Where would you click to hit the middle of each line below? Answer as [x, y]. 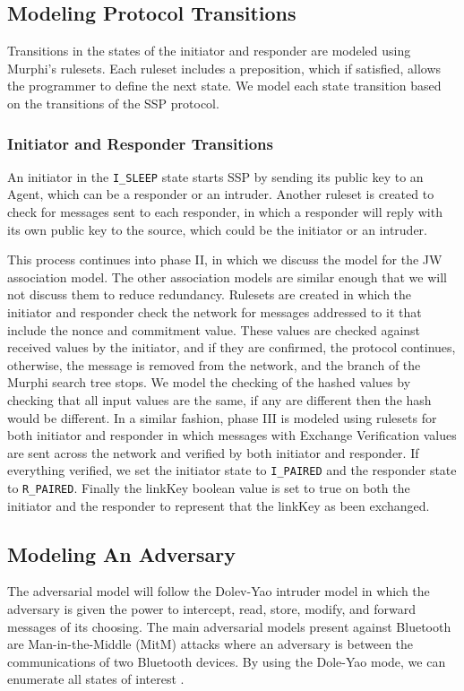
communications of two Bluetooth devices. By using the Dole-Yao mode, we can [227, 661]
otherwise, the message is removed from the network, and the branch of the [214, 364]
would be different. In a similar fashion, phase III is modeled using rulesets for [222, 417]
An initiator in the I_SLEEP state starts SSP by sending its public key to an [215, 176]
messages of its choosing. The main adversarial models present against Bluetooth [229, 626]
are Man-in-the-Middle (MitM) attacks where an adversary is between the [211, 644]
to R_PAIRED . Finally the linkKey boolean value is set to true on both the [209, 488]
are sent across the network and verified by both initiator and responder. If [213, 452]
